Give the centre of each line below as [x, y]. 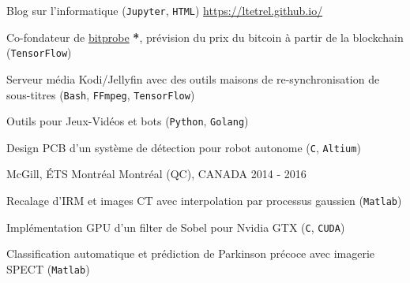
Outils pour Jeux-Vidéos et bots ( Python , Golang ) [128, 121]
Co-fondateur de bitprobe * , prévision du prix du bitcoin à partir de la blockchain [205, 37]
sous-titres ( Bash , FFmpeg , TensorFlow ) [101, 94]
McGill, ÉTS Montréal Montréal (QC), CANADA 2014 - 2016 [156, 174]
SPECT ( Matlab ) [48, 268]
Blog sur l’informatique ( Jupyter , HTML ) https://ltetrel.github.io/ [165, 10]
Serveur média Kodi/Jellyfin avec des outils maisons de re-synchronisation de [193, 78]
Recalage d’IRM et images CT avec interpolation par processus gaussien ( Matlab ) [204, 201]
